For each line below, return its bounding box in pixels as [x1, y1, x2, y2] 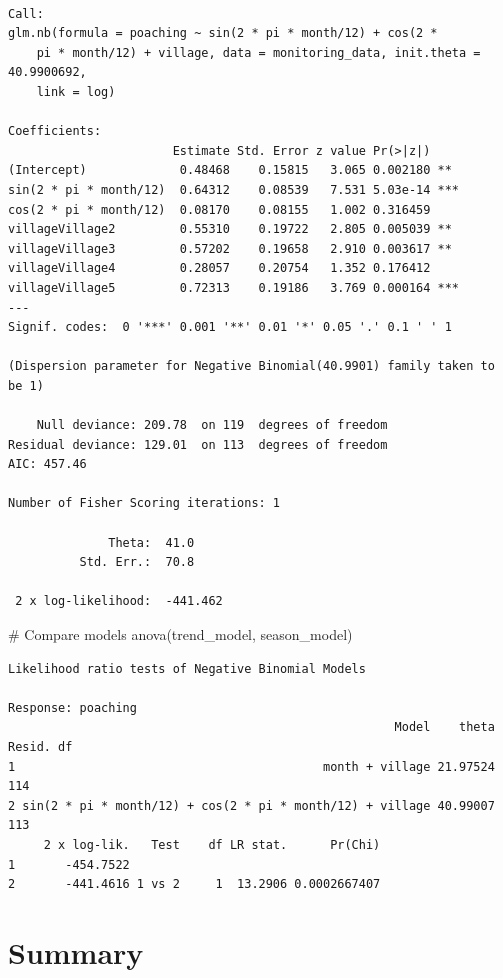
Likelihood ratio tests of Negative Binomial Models [8, 661, 366, 676]
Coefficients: [8, 124, 102, 139]
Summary [8, 931, 144, 972]
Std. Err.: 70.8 [79, 555, 195, 570]
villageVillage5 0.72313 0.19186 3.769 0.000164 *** [8, 280, 460, 295]
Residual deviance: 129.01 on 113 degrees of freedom [8, 437, 388, 452]
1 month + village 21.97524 [8, 759, 495, 774]
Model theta [394, 720, 495, 735]
